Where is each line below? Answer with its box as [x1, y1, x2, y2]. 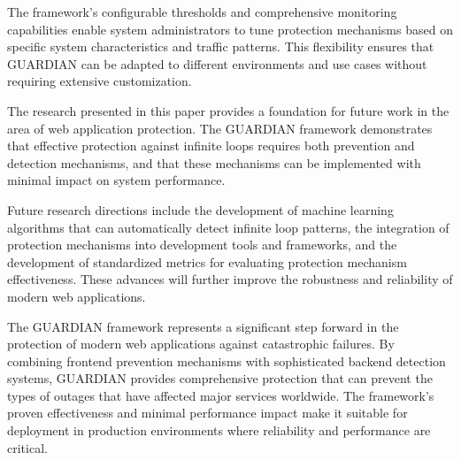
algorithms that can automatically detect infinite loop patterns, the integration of [7, 218, 449, 236]
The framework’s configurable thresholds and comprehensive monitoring [7, 3, 397, 20]
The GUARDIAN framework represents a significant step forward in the [7, 317, 399, 335]
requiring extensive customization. [7, 72, 192, 90]
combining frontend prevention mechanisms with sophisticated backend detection [7, 351, 446, 370]
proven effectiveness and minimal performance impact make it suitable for [7, 403, 408, 422]
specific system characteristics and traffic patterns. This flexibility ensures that [7, 37, 434, 56]
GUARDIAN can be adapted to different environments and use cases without [7, 54, 427, 73]
